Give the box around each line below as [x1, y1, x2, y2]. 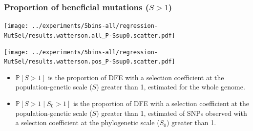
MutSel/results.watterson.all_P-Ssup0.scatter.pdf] [4, 32, 175, 39]
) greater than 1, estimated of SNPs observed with [96, 108, 247, 118]
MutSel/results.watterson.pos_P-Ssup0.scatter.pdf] [4, 58, 175, 65]
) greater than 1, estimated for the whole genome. [96, 82, 245, 92]
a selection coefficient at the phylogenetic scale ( [15, 117, 160, 128]
